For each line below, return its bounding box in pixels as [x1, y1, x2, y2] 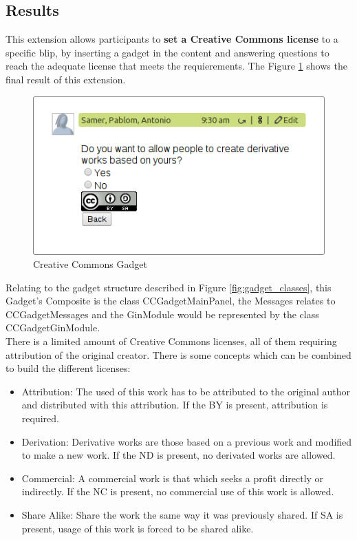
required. [21, 411, 59, 426]
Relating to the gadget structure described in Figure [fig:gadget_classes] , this [6, 280, 332, 294]
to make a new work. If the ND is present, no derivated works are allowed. [21, 448, 336, 462]
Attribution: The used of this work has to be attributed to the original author [21, 384, 351, 398]
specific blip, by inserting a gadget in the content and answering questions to [6, 45, 329, 59]
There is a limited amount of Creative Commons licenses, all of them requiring [6, 334, 337, 349]
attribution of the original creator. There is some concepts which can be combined [6, 347, 351, 362]
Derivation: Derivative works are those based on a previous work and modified [21, 434, 352, 448]
